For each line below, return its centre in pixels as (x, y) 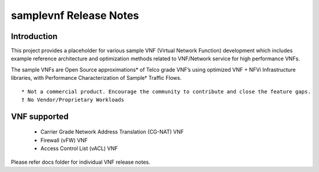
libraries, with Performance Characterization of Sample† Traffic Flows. (96, 78)
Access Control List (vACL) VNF (79, 148)
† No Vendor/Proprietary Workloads (73, 100)
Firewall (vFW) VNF (64, 140)
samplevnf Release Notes (75, 15)
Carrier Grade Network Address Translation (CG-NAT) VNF (112, 132)
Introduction (34, 36)
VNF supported (40, 116)
